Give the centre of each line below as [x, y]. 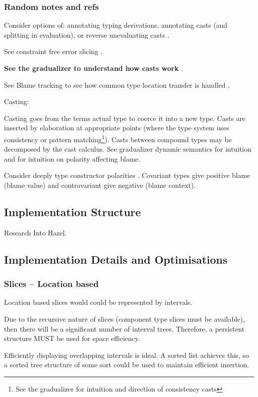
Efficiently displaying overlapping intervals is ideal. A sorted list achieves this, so [127, 355]
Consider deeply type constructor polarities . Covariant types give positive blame [127, 175]
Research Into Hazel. [35, 232]
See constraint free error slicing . [53, 51]
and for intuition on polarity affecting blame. [72, 158]
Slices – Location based [51, 284]
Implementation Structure [72, 211]
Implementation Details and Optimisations [116, 259]
